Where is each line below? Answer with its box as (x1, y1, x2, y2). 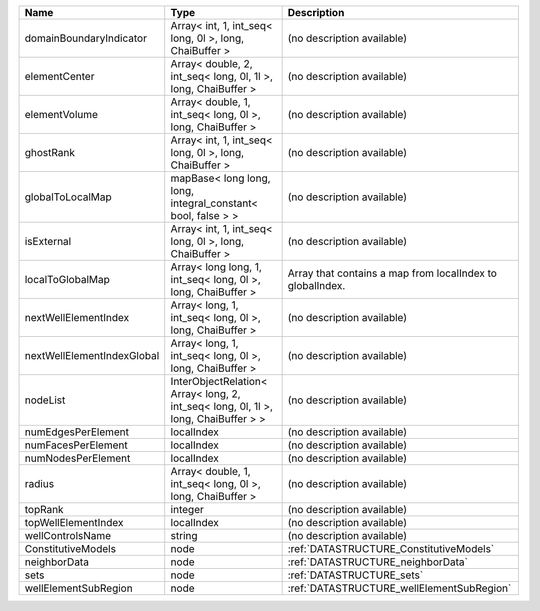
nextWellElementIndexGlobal (24, 349, 160, 362)
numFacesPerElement (24, 438, 129, 452)
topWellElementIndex (24, 516, 124, 529)
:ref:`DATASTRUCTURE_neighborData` (287, 555, 469, 569)
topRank (24, 503, 64, 516)
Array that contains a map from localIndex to (287, 266, 497, 280)
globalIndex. (287, 279, 346, 292)
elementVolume (24, 108, 99, 121)
